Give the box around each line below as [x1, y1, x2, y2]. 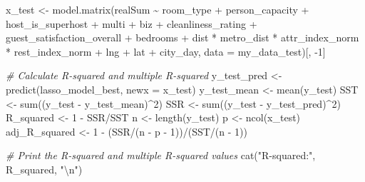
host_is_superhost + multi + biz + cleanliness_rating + [6, 16, 257, 31]
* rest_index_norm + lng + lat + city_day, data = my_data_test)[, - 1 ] [6, 44, 326, 59]
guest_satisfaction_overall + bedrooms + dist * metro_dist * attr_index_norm [6, 30, 359, 45]
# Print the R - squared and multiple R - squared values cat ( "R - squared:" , [6, 148, 316, 163]
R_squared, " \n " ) [6, 161, 83, 176]
